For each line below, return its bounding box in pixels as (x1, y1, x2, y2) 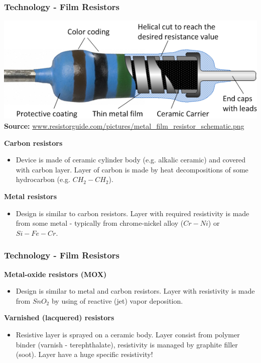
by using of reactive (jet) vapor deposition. (51, 295, 183, 306)
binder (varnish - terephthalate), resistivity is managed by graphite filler (16, 339, 238, 349)
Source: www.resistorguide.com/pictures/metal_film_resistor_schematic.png (4, 120, 244, 131)
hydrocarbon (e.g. (16, 174, 71, 185)
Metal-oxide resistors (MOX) (4, 268, 107, 279)
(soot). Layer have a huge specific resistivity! (16, 349, 153, 359)
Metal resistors (4, 191, 57, 201)
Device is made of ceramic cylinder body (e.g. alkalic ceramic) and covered (16, 154, 246, 165)
